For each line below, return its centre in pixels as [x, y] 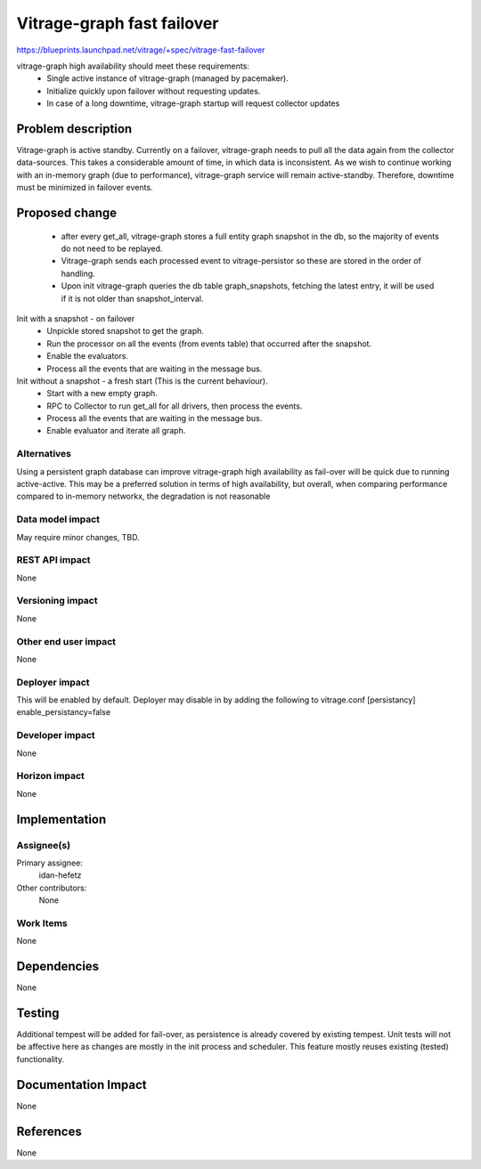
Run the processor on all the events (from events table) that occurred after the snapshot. [209, 344]
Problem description [74, 129]
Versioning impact [57, 601]
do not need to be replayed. [112, 248]
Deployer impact [53, 682]
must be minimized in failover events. [85, 188]
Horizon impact [50, 776]
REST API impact [53, 560]
